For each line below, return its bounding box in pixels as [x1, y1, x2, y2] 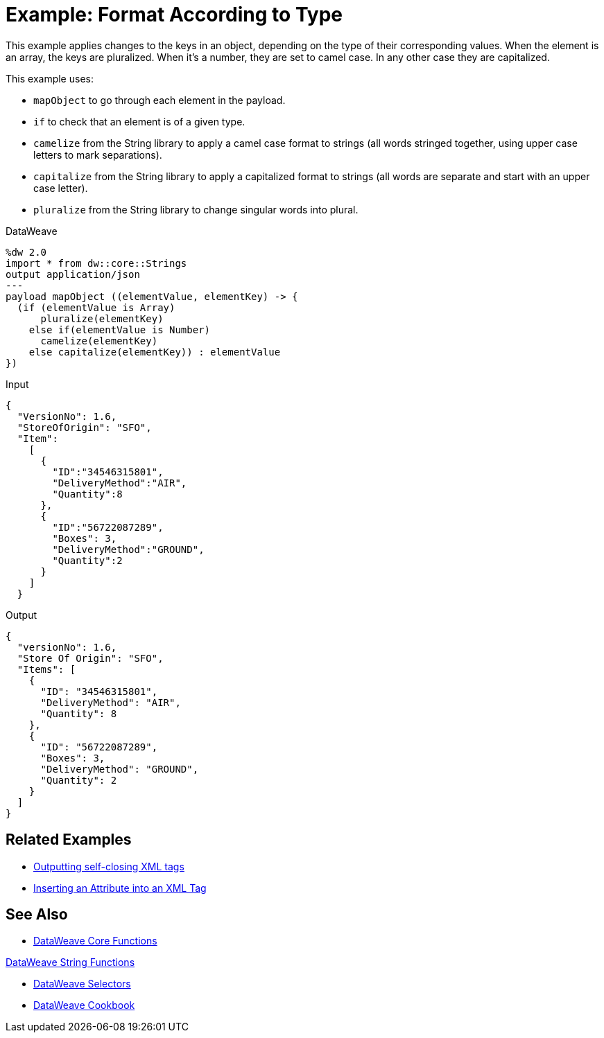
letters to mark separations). [33, 148, 162, 161]
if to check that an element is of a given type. [33, 115, 245, 127]
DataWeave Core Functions [33, 935, 157, 947]
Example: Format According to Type [6, 3, 343, 26]
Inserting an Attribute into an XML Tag [33, 881, 207, 894]
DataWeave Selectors [33, 978, 131, 990]
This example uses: [6, 72, 94, 85]
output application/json [6, 268, 140, 280]
